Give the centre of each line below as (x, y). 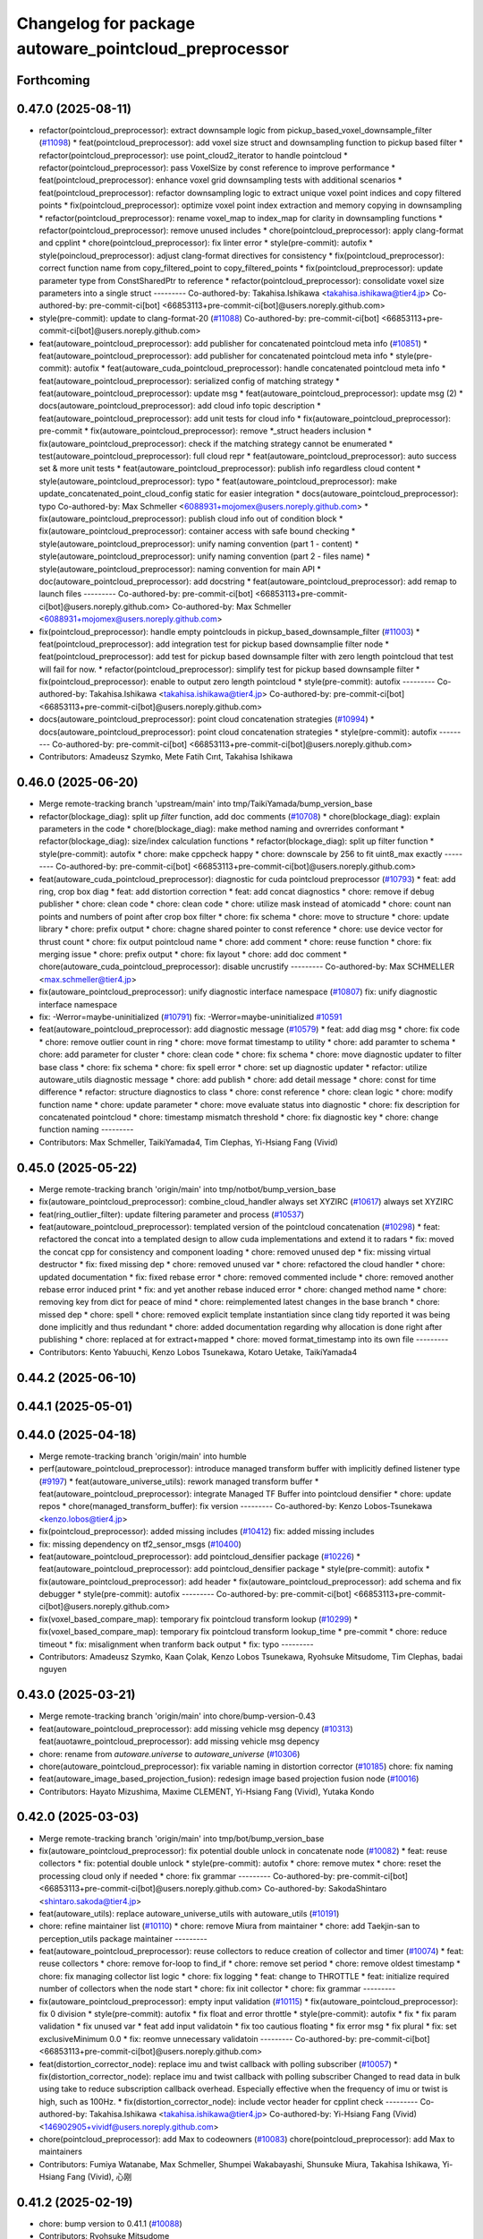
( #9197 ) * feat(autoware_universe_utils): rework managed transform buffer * (179, 1481)
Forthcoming (53, 80)
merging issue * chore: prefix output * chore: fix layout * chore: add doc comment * (193, 954)
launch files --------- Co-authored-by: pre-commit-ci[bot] (146, 594)
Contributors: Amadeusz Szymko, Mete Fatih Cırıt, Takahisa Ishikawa (166, 757)
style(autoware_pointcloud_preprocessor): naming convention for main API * (180, 569)
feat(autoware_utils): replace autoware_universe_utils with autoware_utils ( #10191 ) (189, 1913)
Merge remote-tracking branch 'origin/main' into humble (143, 1456)
